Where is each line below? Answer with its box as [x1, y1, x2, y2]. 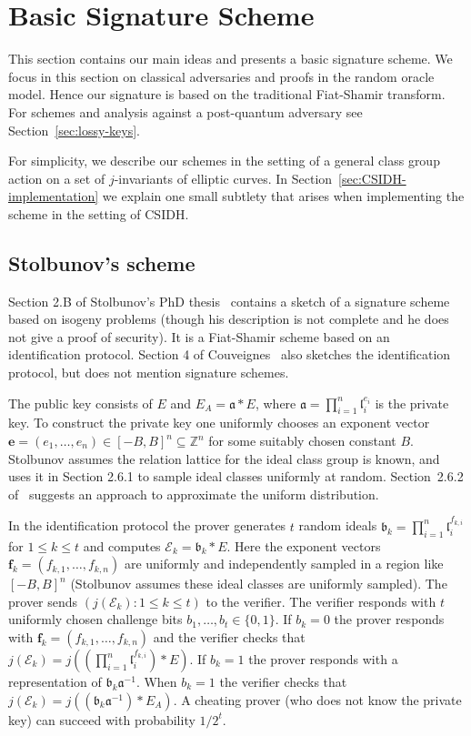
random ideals [298, 516, 377, 535]
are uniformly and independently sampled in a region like [124, 554, 444, 573]
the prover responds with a [248, 650, 398, 669]
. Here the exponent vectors [226, 536, 381, 555]
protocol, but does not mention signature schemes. [8, 363, 289, 382]
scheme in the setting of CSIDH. [8, 204, 189, 223]
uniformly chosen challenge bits [8, 610, 183, 629]
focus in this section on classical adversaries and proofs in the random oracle [8, 66, 435, 86]
